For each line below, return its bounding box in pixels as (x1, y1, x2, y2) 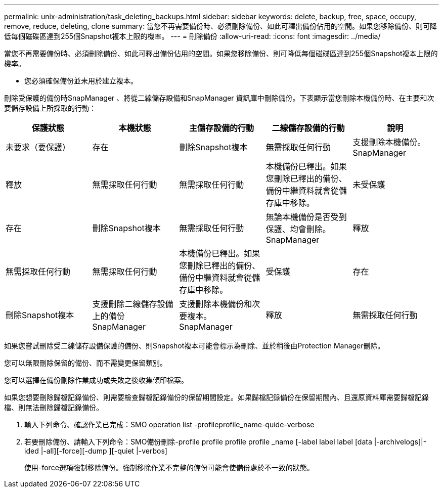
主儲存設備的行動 (189, 123, 254, 133)
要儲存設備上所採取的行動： (4, 104, 96, 112)
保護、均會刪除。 (265, 224, 331, 234)
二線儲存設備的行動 (272, 123, 345, 133)
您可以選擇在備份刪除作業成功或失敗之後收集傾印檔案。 (4, 376, 188, 384)
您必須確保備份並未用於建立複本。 (24, 76, 138, 85)
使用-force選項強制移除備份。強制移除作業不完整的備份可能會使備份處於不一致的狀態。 (24, 463, 314, 472)
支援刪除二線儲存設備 (92, 299, 173, 309)
